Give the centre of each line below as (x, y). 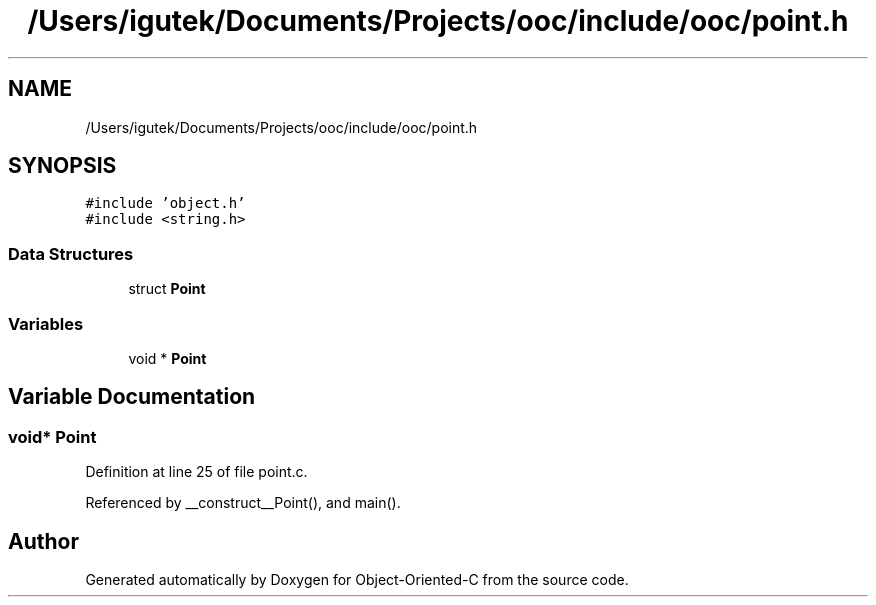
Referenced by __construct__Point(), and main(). (243, 503)
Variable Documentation (132, 397)
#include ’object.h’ (165, 203)
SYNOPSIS (62, 166)
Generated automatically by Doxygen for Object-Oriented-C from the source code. (357, 579)
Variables (46, 323)
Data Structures (71, 253)
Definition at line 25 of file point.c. (196, 472)
